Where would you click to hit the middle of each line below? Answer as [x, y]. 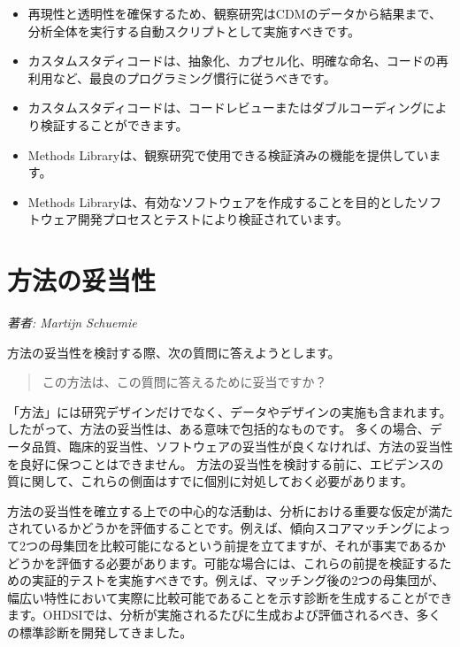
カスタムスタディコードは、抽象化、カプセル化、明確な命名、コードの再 [238, 61]
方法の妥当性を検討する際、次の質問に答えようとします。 [174, 352]
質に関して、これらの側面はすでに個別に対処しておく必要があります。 [210, 481]
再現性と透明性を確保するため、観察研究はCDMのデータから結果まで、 [234, 13]
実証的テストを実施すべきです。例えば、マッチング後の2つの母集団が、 [238, 580]
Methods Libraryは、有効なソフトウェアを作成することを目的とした [222, 201]
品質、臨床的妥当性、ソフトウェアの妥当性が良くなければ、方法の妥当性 [242, 447]
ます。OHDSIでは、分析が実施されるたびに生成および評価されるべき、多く [224, 615]
